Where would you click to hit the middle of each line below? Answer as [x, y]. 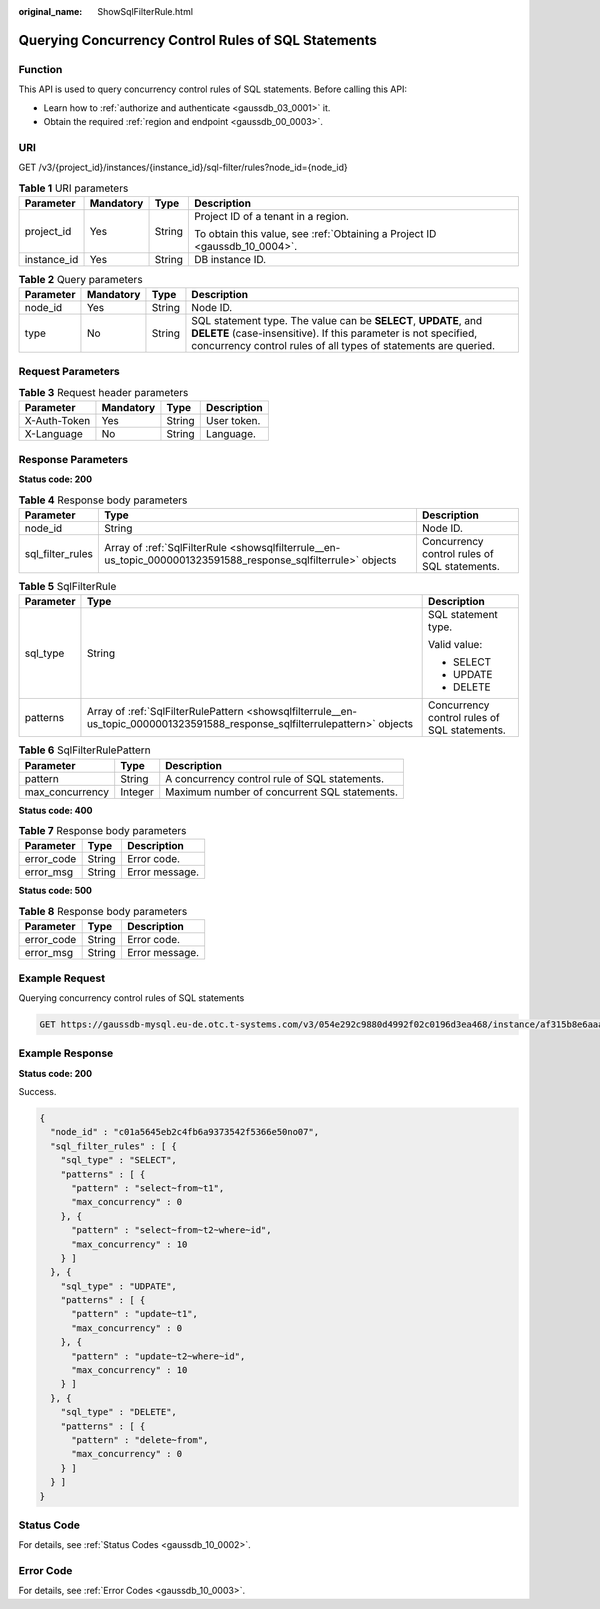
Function [40, 69]
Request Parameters [69, 371]
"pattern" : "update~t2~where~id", [158, 1356]
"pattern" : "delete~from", [140, 1439]
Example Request [61, 978]
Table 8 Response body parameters [103, 911]
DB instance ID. [230, 259]
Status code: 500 [55, 891]
